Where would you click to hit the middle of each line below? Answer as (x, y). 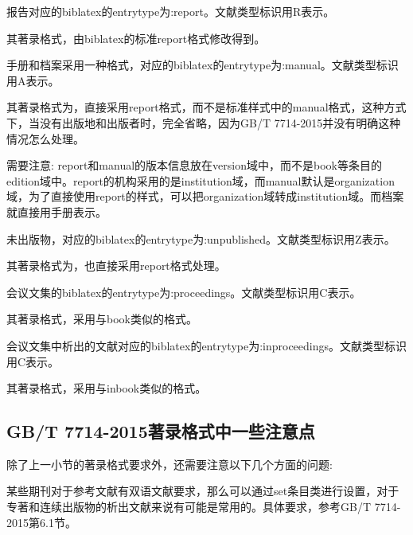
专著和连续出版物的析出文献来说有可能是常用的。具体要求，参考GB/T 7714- (204, 507)
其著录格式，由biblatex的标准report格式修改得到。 (136, 38)
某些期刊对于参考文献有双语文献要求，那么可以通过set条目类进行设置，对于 (203, 491)
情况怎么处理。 (45, 138)
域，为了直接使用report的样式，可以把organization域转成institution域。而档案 (205, 196)
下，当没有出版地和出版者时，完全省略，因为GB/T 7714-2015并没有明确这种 (204, 122)
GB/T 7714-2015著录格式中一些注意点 (161, 431)
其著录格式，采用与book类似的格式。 (102, 319)
